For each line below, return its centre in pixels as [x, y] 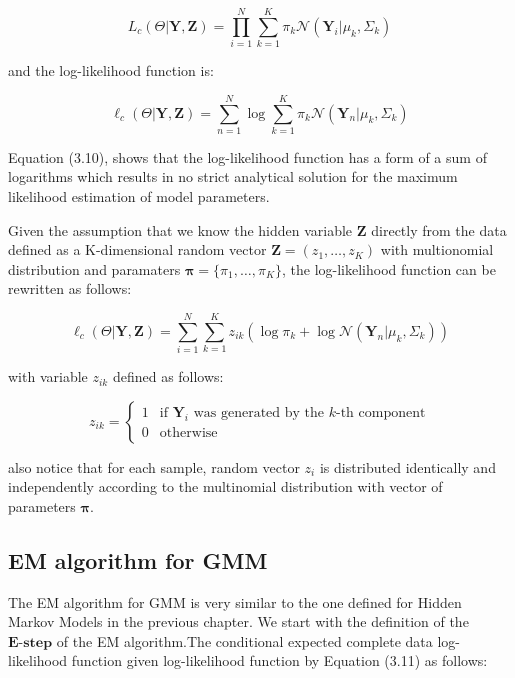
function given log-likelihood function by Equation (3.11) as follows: [279, 660]
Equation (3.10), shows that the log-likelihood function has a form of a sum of [247, 156]
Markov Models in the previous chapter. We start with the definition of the [238, 621]
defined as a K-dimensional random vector [137, 249]
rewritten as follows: [70, 288]
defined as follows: [168, 376]
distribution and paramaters [94, 268]
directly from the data [439, 229]
